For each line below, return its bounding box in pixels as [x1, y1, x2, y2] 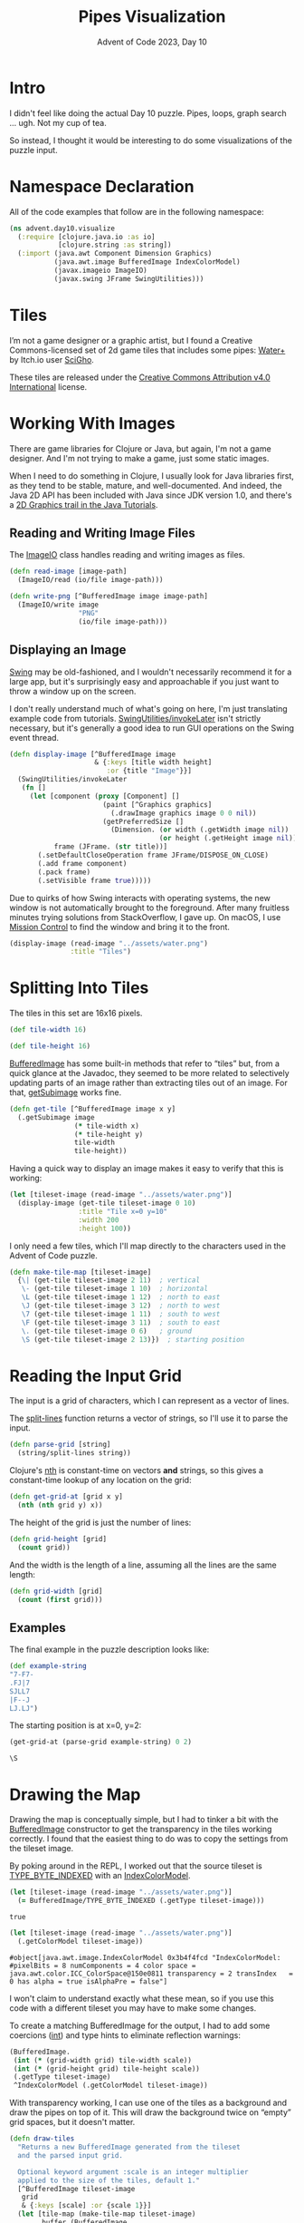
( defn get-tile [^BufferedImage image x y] [9, 1104, 176, 1113]
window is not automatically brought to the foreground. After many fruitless [9, 902, 290, 913]
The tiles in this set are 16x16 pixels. [9, 1008, 143, 1019]
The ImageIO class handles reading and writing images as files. [9, 549, 246, 560]
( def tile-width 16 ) [9, 1025, 88, 1034]
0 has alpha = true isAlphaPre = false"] [9, 1976, 168, 1986]
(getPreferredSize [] [102, 817, 184, 826]
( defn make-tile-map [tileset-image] [9, 1267, 152, 1277]
